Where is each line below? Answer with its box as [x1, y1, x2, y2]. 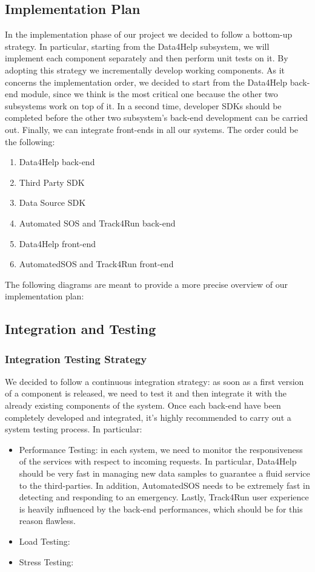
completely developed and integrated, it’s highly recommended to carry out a [5, 410, 291, 423]
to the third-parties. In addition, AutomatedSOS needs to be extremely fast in [19, 478, 310, 491]
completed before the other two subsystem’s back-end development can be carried [5, 111, 308, 124]
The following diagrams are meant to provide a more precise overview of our [5, 277, 288, 290]
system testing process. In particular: [5, 423, 142, 435]
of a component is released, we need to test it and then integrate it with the [5, 387, 287, 400]
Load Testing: [19, 535, 70, 548]
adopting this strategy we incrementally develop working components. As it [5, 63, 285, 76]
